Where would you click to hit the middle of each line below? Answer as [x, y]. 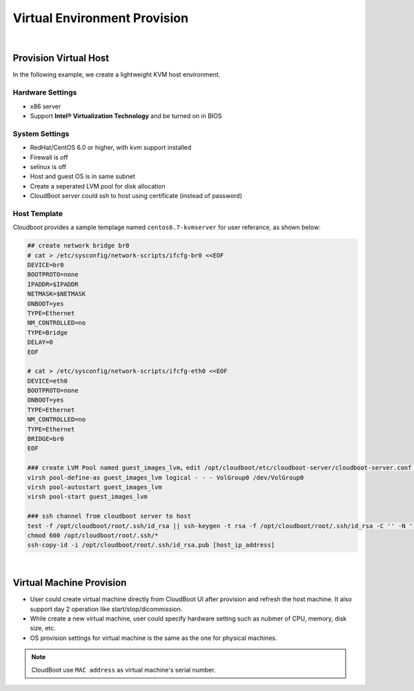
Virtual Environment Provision [101, 18]
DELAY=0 [40, 342]
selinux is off [48, 166]
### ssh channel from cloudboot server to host [109, 516]
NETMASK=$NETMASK [57, 294]
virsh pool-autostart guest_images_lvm [95, 487]
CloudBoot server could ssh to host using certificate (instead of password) [136, 196]
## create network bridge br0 [78, 246]
